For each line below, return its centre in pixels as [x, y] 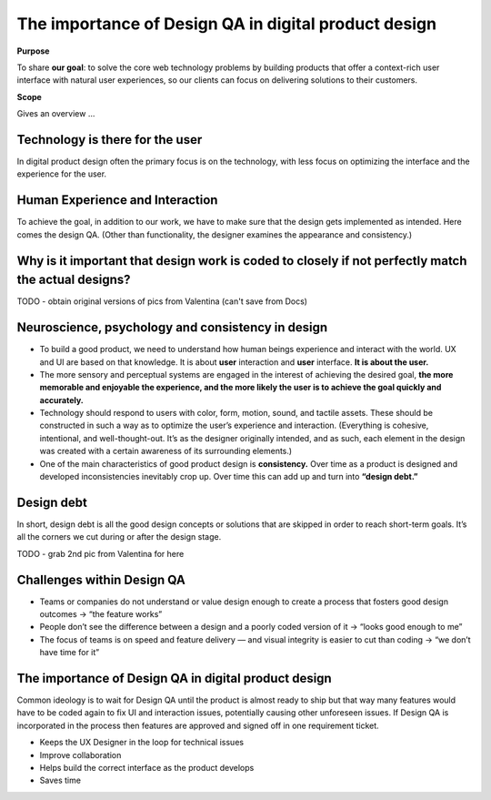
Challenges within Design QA [101, 579]
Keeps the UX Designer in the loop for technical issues [142, 743]
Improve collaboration [80, 754]
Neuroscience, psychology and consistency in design [172, 328]
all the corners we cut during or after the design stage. [119, 537]
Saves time [60, 780]
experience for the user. [62, 174]
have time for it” [70, 653]
